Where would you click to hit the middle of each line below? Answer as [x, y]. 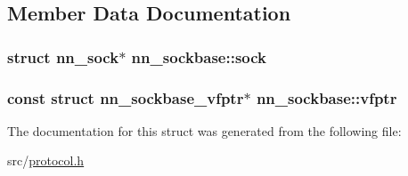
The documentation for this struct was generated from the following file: [204, 130]
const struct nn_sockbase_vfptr [126, 97]
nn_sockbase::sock [199, 56]
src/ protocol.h [46, 160]
